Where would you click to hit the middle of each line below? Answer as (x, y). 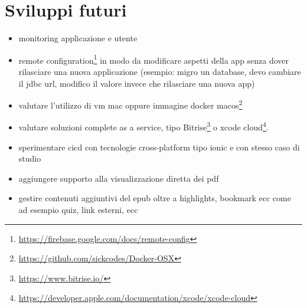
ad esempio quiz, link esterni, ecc (78, 210)
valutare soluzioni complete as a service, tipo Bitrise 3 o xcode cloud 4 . (143, 126)
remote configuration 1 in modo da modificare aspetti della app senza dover (154, 59)
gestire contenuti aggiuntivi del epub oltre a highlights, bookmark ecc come (155, 198)
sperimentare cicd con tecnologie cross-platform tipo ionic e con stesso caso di (159, 147)
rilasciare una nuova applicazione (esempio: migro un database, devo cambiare (160, 71)
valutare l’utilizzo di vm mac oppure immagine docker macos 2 (130, 104)
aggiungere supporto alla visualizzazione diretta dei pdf (119, 178)
